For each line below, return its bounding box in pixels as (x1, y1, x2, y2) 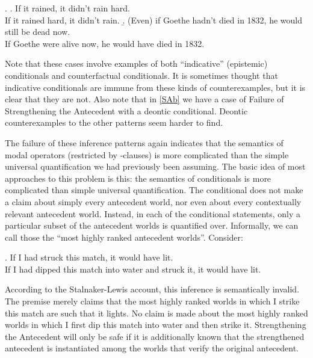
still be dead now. (5, 25, 70, 38)
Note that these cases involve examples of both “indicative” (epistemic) (5, 57, 268, 70)
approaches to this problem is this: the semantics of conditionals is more (5, 171, 271, 184)
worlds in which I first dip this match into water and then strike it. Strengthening (5, 318, 306, 331)
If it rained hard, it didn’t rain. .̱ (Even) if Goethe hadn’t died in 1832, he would (5, 13, 303, 26)
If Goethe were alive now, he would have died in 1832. (5, 37, 205, 49)
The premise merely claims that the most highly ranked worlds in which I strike (5, 295, 300, 307)
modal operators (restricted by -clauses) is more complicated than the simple (5, 148, 289, 161)
